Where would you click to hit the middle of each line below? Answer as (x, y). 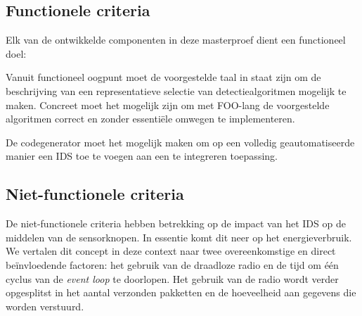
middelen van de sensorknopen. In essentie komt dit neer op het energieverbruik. (179, 237)
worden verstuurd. (45, 306)
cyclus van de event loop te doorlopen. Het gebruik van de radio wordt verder (172, 278)
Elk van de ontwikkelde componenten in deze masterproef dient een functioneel (176, 40)
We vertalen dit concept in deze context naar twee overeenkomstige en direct (171, 251)
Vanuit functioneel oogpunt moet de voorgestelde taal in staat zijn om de (163, 77)
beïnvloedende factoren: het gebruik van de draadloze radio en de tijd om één (172, 264)
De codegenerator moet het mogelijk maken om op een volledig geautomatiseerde (180, 142)
